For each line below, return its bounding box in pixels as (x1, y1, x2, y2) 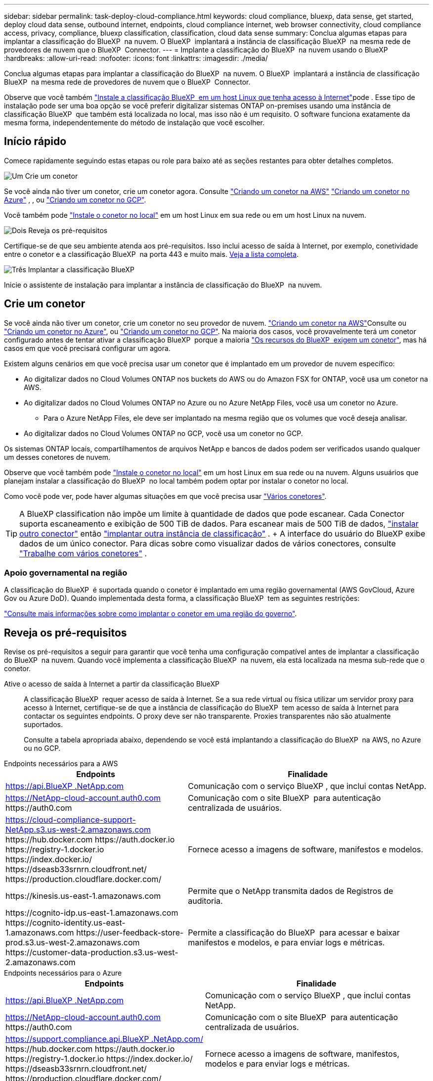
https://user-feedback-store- (76, 928, 184, 938)
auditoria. (188, 896, 223, 906)
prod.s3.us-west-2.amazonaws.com (5, 937, 140, 948)
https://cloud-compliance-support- (5, 815, 136, 825)
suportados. (24, 720, 63, 729)
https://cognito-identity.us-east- (5, 918, 126, 928)
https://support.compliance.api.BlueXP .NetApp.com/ (5, 1034, 203, 1044)
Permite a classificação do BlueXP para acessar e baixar (188, 928, 400, 938)
